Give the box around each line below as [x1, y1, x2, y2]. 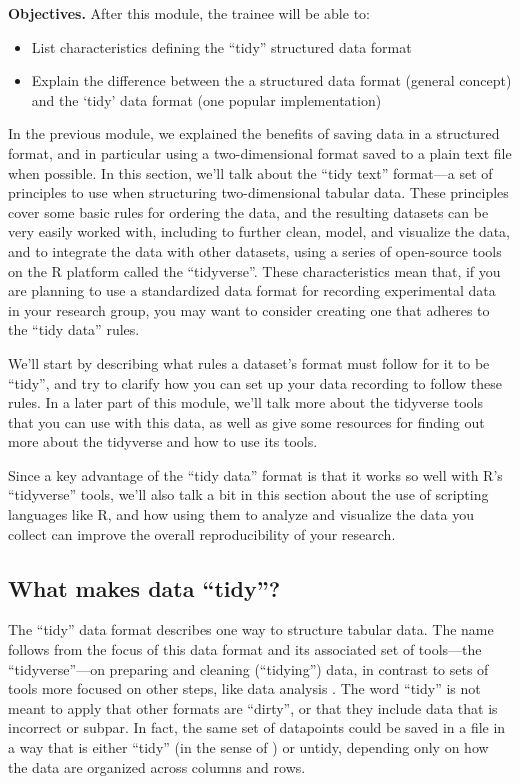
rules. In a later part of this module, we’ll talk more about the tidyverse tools [8, 392, 483, 413]
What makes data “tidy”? [8, 572, 281, 603]
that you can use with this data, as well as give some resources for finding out [8, 411, 485, 432]
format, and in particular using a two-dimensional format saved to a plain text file [8, 142, 512, 163]
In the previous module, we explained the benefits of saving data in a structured [8, 123, 500, 144]
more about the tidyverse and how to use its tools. [8, 431, 318, 452]
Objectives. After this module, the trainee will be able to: [8, 3, 370, 23]
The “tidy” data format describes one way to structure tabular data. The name [8, 619, 494, 640]
